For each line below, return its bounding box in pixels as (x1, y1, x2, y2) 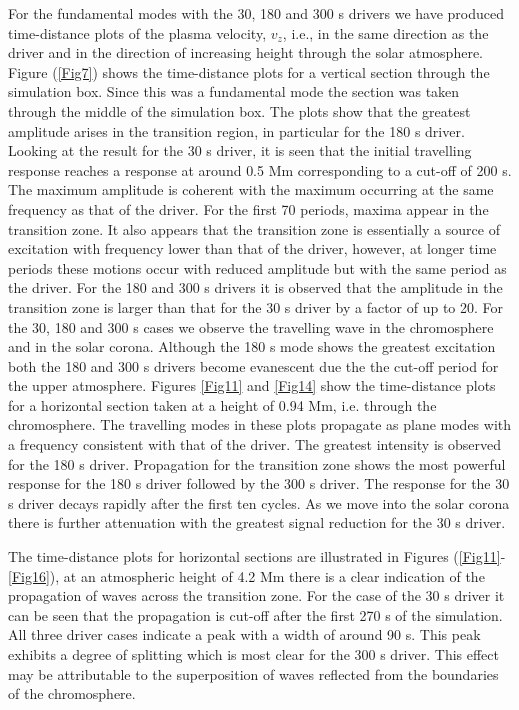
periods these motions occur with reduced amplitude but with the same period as (8, 257, 507, 278)
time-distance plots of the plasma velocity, (8, 22, 267, 43)
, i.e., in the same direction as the (282, 22, 489, 43)
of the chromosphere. (8, 683, 136, 704)
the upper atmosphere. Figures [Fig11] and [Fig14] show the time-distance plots (8, 375, 496, 396)
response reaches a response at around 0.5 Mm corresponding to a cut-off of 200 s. (8, 159, 512, 180)
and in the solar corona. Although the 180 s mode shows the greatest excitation (8, 336, 496, 357)
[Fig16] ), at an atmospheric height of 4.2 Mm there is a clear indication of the (8, 565, 485, 586)
